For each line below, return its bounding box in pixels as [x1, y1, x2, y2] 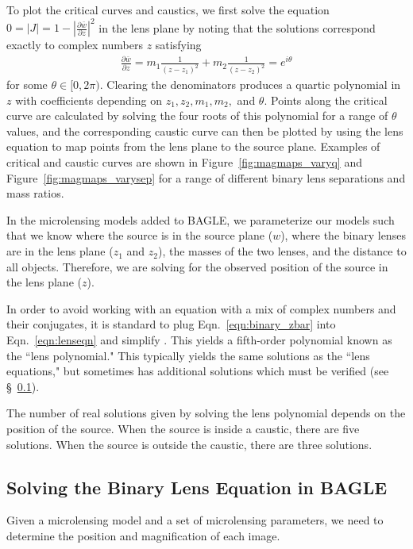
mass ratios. [6, 185, 64, 202]
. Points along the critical [264, 91, 388, 108]
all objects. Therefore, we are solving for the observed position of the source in [6, 258, 388, 274]
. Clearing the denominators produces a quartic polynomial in [99, 76, 401, 93]
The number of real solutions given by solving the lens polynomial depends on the [6, 405, 406, 421]
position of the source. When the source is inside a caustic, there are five [6, 420, 360, 436]
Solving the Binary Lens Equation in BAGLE [6, 474, 388, 499]
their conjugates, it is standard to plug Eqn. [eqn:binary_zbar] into [6, 316, 336, 332]
